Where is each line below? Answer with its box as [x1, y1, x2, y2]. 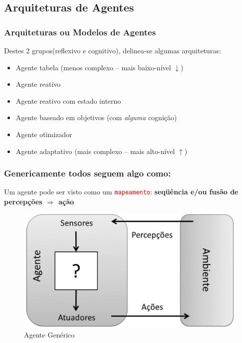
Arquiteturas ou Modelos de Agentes [4, 25, 156, 38]
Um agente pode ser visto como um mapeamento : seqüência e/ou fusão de [4, 186, 239, 197]
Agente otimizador [15, 129, 72, 139]
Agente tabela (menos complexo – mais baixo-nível [15, 62, 171, 72]
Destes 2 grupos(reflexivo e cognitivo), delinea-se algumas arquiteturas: [4, 45, 221, 55]
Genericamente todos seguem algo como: [4, 167, 171, 179]
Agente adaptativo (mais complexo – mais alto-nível [15, 146, 175, 156]
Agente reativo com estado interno [15, 95, 121, 106]
